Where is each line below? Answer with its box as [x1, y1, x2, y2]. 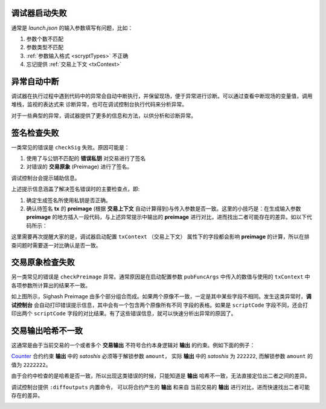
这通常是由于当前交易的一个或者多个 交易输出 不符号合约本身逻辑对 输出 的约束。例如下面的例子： [11, 341, 255, 348]
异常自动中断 [11, 76, 59, 87]
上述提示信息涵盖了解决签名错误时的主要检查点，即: [11, 185, 140, 193]
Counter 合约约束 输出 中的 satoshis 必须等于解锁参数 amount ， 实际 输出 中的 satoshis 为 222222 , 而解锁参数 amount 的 [11, 353, 313, 360]
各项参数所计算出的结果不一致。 [11, 281, 91, 289]
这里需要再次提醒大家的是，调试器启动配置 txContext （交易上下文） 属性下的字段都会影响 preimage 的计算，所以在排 [11, 233, 310, 240]
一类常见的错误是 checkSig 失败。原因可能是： [11, 143, 130, 151]
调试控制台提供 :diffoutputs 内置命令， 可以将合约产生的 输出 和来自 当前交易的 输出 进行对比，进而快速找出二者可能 [11, 383, 310, 390]
